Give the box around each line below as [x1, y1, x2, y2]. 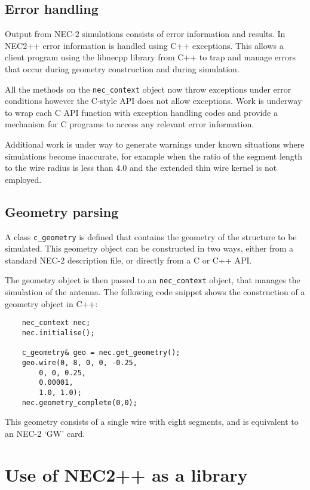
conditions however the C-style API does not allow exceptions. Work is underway [5, 94, 302, 107]
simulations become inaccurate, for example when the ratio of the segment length [5, 149, 303, 162]
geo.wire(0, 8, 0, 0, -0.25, [22, 358, 137, 367]
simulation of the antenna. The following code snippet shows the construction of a [5, 286, 305, 298]
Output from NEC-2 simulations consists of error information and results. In [5, 27, 286, 40]
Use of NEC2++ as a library [5, 462, 248, 486]
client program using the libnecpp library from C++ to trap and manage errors [5, 51, 296, 63]
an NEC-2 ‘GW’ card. [5, 427, 85, 439]
